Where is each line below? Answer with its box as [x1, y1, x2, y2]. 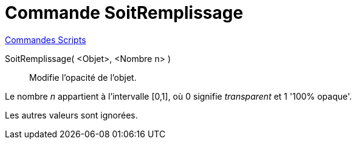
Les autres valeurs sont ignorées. [5, 109, 138, 120]
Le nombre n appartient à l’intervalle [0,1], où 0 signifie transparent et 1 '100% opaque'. [5, 91, 352, 101]
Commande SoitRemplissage [5, 2, 244, 23]
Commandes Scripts [5, 34, 86, 45]
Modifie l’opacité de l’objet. [29, 72, 137, 83]
